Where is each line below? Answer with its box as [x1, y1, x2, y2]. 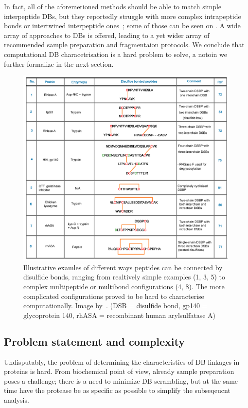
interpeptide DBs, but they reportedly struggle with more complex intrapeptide [4, 11, 241, 21]
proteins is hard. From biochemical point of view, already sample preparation [4, 366, 234, 376]
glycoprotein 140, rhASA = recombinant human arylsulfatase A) [23, 310, 216, 320]
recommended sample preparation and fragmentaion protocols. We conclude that [4, 39, 245, 50]
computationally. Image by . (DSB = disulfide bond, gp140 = [23, 300, 208, 311]
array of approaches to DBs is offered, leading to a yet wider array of [4, 30, 210, 40]
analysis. [4, 394, 29, 405]
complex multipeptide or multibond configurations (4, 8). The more [23, 281, 225, 291]
